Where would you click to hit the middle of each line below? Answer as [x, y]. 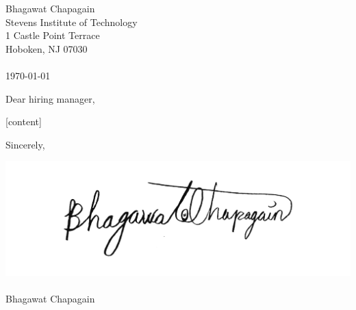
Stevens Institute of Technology [72, 22]
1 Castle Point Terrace [53, 35]
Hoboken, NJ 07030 [47, 48]
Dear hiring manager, [50, 98]
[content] [24, 121]
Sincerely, [25, 144]
